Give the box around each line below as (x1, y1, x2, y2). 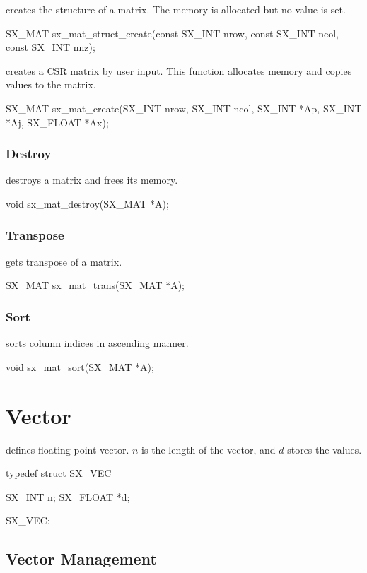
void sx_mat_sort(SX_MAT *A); (6, 359, 154, 374)
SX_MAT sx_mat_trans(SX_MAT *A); (6, 278, 185, 293)
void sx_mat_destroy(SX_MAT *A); (6, 196, 169, 211)
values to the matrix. (6, 77, 96, 92)
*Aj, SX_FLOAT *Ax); (6, 114, 109, 129)
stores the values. (287, 442, 362, 456)
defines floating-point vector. (6, 442, 129, 456)
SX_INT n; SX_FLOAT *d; (6, 489, 130, 504)
